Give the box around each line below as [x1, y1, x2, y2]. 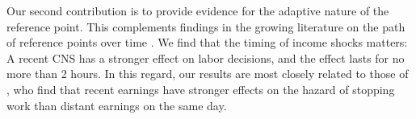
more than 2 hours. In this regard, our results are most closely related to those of [6, 65, 409, 82]
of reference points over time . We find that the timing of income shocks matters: [6, 34, 408, 51]
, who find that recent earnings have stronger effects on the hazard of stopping [6, 80, 395, 97]
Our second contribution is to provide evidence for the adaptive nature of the [6, 2, 389, 18]
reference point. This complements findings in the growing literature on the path [6, 18, 405, 35]
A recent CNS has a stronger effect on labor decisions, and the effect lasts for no [6, 49, 405, 66]
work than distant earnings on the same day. [6, 96, 227, 113]
